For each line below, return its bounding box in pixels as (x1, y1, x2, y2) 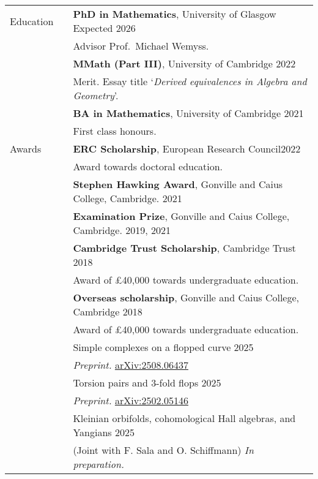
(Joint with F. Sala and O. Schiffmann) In (73, 443, 254, 457)
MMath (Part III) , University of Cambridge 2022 (73, 56, 296, 70)
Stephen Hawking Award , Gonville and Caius (73, 177, 283, 191)
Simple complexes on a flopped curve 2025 (73, 340, 254, 354)
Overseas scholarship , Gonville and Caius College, (73, 290, 300, 304)
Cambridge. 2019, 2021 (73, 223, 171, 237)
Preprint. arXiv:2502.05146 (73, 393, 188, 407)
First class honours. (73, 124, 157, 138)
